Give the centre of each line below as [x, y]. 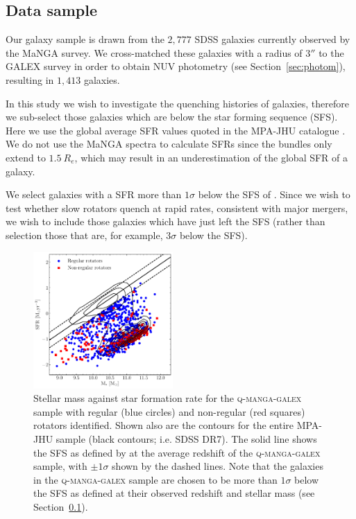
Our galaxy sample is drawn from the [85, 39]
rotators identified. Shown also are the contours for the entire [163, 425]
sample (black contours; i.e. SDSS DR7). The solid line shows [186, 438]
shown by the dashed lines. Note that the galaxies [218, 466]
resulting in [30, 79]
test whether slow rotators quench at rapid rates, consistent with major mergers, [177, 208]
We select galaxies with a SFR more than [94, 194]
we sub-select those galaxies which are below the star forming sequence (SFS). [172, 117]
